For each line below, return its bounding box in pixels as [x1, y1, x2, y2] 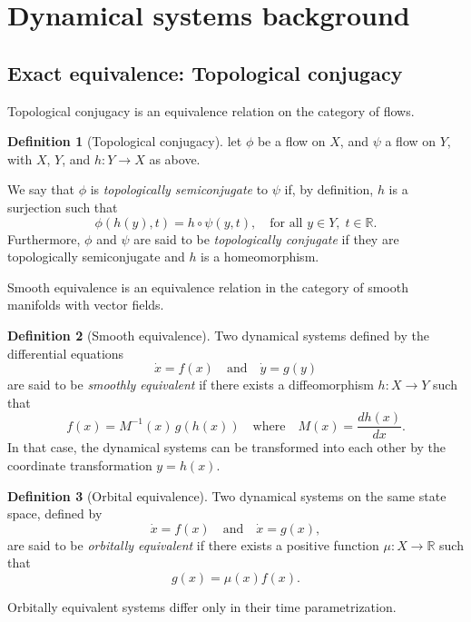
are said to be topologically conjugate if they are [133, 229, 399, 248]
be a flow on [257, 132, 326, 151]
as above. [149, 149, 201, 168]
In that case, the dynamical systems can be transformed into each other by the [7, 438, 446, 457]
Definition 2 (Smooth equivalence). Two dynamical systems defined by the [7, 325, 429, 344]
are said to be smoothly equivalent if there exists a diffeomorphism [7, 375, 374, 394]
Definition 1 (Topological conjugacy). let [7, 132, 242, 151]
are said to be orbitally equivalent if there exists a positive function [7, 535, 379, 554]
